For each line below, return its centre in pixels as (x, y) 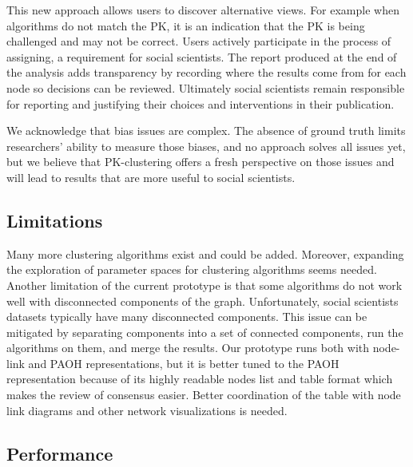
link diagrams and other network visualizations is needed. (147, 410)
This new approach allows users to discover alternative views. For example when (203, 10)
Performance (60, 453)
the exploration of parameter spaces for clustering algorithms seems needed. (192, 269)
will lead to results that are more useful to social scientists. (151, 177)
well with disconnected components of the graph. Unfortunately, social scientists (203, 301)
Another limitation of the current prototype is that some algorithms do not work (205, 285)
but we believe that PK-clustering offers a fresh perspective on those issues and (201, 162)
